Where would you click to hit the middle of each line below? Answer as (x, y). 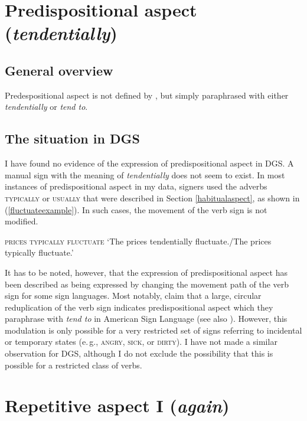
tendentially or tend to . (46, 107)
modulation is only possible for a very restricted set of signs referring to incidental (153, 330)
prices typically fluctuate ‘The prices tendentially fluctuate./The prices (138, 241)
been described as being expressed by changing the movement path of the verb (147, 284)
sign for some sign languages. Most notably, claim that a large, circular (133, 296)
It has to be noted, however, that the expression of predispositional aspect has (146, 272)
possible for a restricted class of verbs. (74, 365)
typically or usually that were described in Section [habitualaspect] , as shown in (152, 198)
